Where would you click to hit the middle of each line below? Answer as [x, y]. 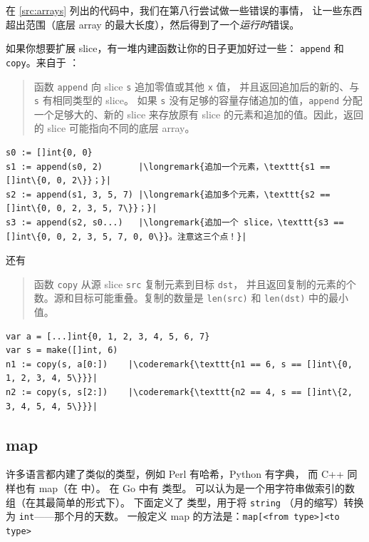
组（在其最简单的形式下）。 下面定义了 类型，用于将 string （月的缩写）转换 [185, 502]
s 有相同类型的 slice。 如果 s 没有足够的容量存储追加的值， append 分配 [198, 100]
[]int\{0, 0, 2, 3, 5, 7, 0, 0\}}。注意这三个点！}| [126, 236]
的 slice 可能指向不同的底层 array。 [114, 128]
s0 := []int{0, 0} [49, 153]
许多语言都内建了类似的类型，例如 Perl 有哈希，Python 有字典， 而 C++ [175, 474]
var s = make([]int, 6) [62, 351]
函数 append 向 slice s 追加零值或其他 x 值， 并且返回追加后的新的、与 [197, 86]
